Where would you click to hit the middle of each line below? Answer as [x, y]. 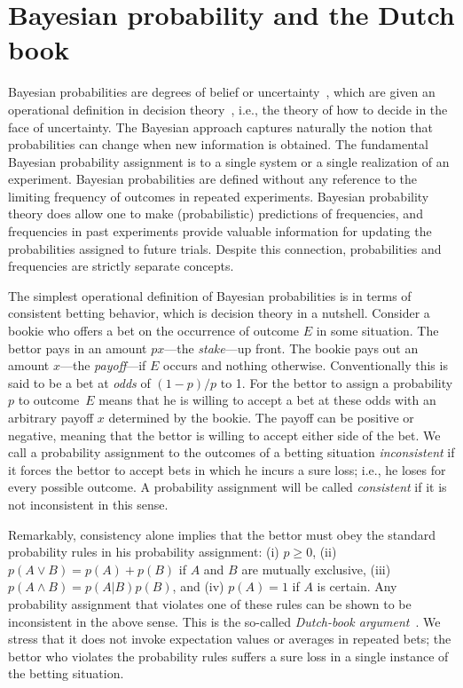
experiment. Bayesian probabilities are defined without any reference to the [212, 179]
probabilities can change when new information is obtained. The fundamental [218, 144]
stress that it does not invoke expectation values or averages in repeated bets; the [230, 639]
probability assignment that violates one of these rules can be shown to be [210, 603]
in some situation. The [377, 331]
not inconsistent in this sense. [88, 504]
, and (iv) [198, 586]
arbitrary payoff [51, 417]
